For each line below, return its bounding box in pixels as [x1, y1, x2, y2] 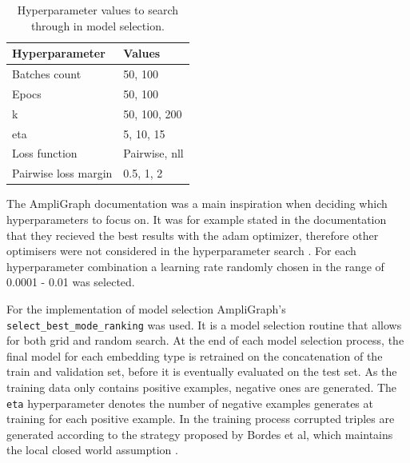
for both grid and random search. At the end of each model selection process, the [6, 332, 404, 349]
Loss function [12, 145, 78, 162]
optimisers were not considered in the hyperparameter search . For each [6, 242, 356, 259]
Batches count [12, 66, 82, 82]
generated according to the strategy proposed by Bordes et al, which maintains [6, 425, 393, 442]
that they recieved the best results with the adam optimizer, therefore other [6, 226, 379, 243]
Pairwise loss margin [12, 165, 113, 182]
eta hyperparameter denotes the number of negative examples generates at [6, 394, 373, 411]
